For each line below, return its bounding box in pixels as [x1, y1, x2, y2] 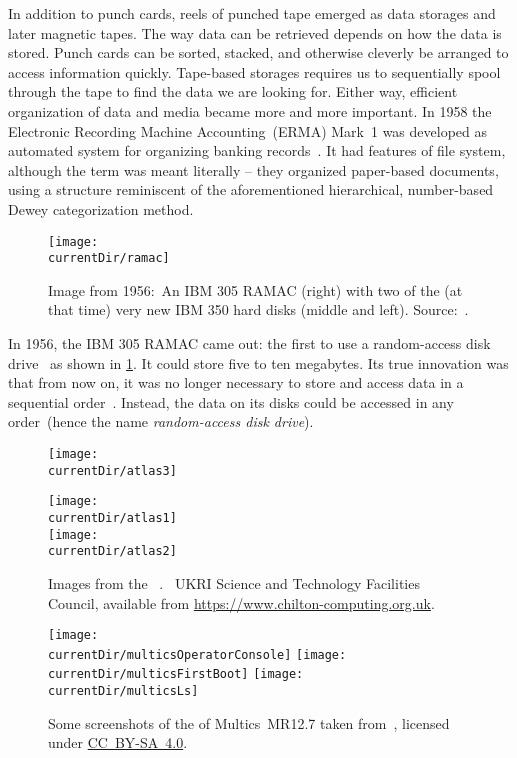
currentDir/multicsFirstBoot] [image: [48, 667, 304, 682]
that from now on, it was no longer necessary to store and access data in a [8, 372, 464, 393]
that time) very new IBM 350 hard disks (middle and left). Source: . [48, 299, 469, 320]
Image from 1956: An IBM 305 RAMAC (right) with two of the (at [48, 279, 463, 300]
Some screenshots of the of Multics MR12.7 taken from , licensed [48, 712, 450, 733]
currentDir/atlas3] [48, 463, 177, 478]
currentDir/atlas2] [48, 544, 177, 559]
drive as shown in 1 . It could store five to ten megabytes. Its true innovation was [8, 352, 509, 373]
